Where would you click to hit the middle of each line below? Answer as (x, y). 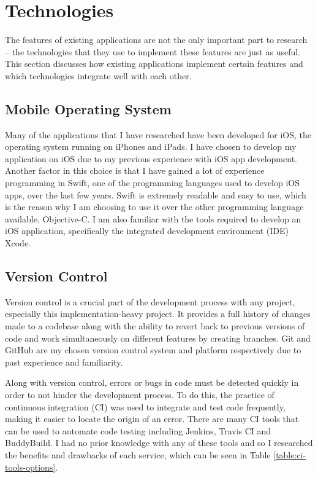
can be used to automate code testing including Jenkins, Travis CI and (138, 430)
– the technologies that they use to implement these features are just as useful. (153, 51)
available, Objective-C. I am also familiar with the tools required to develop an (153, 218)
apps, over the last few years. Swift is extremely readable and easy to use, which (156, 194)
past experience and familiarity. (64, 362)
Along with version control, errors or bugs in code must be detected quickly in (152, 382)
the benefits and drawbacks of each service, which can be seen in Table (138, 454)
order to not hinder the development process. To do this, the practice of (140, 394)
